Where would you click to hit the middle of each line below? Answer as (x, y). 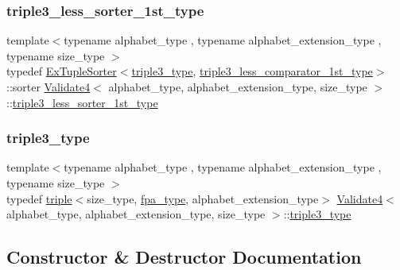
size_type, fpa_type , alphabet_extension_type (203, 198)
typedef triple (39, 198)
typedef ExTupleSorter (62, 71)
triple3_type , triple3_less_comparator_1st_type (252, 71)
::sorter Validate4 (49, 87)
